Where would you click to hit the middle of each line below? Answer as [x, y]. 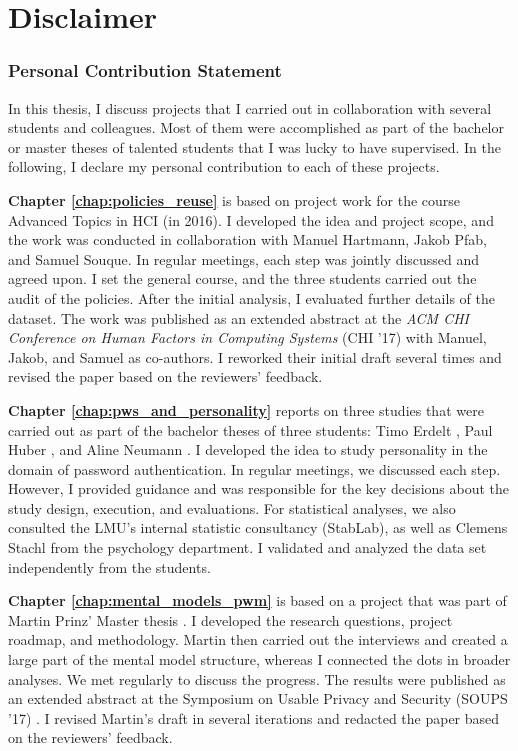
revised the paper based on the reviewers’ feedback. [165, 376]
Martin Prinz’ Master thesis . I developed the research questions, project [230, 619]
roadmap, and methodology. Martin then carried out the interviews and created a [258, 639]
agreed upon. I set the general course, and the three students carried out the [242, 278]
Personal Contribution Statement [145, 70]
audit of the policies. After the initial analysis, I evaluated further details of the [251, 297]
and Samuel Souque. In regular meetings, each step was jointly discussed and [244, 258]
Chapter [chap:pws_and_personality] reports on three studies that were [246, 409]
